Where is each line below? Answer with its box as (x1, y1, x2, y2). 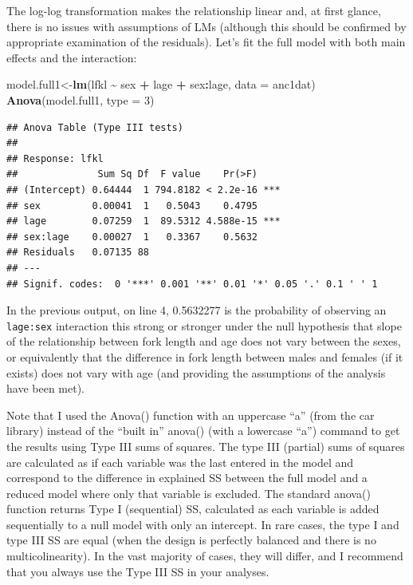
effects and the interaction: (6, 49, 137, 65)
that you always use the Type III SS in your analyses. (6, 563, 269, 579)
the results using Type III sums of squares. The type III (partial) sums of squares (6, 437, 405, 454)
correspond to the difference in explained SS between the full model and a (6, 469, 368, 486)
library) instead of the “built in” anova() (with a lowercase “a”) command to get (6, 422, 400, 439)
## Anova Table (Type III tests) (6, 121, 183, 133)
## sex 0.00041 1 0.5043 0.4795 (6, 200, 258, 211)
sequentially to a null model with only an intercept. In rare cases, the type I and (6, 516, 399, 532)
